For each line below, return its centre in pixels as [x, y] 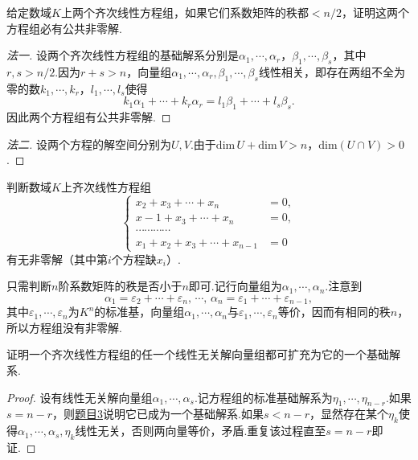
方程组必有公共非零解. [64, 28]
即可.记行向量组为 [235, 286]
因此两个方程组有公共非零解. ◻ [89, 117]
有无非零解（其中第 [57, 259]
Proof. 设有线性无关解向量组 [80, 397]
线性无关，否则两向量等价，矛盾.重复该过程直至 [201, 431]
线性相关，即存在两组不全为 [332, 71]
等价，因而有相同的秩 [334, 312]
